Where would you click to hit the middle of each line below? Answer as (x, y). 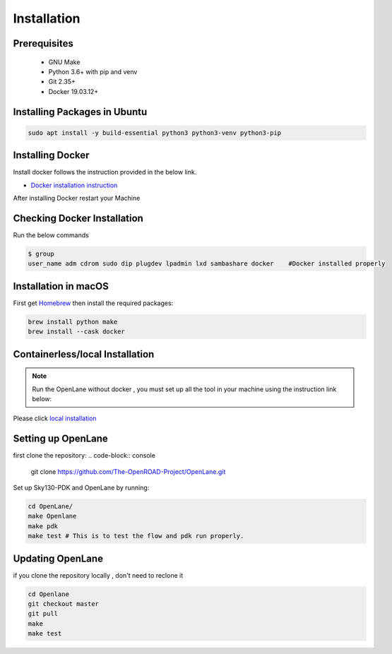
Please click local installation (55, 418)
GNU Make (64, 62)
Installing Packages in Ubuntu (80, 112)
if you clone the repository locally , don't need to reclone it (98, 575)
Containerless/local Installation (84, 354)
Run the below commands (51, 235)
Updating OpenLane (58, 558)
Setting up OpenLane (61, 439)
